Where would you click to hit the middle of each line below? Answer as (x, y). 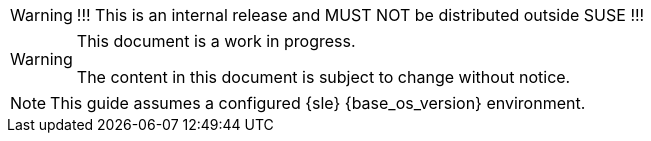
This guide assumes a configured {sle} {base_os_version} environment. (318, 103)
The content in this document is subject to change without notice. (323, 77)
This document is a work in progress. (216, 41)
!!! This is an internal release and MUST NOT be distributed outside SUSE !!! (360, 15)
